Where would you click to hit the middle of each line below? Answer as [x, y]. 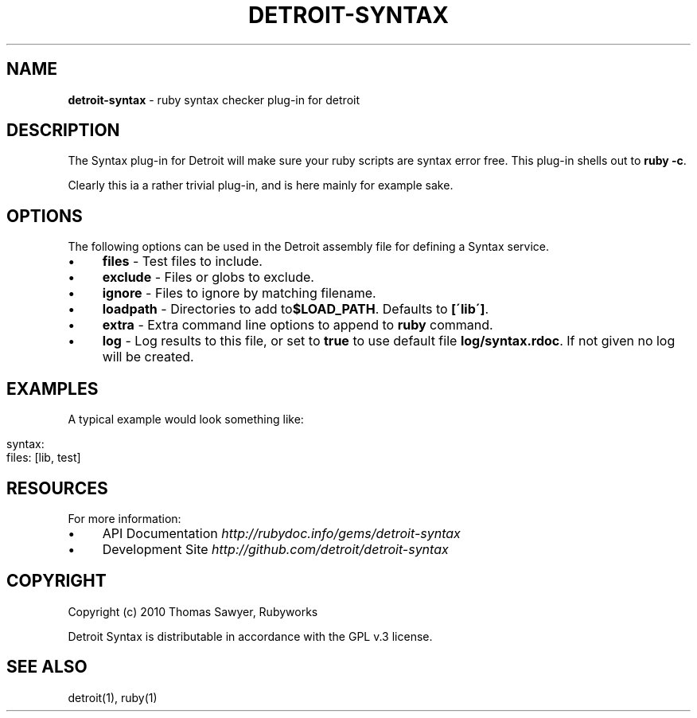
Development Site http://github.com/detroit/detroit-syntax [275, 549]
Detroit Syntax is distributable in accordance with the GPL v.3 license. [250, 636]
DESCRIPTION [63, 131]
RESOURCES [57, 488]
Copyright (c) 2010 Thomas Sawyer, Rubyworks [193, 611]
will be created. [148, 357]
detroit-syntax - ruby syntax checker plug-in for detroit [214, 100]
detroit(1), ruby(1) [113, 697]
